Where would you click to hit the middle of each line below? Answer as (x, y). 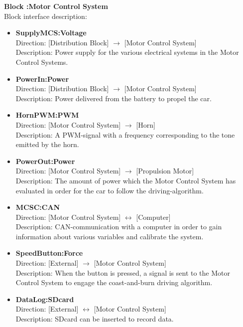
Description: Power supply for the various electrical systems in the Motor (127, 52)
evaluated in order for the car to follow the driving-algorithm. (110, 190)
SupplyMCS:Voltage (51, 33)
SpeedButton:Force (49, 253)
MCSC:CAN (38, 207)
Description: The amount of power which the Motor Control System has (126, 180)
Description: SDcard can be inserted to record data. (95, 319)
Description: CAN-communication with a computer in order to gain (119, 227)
